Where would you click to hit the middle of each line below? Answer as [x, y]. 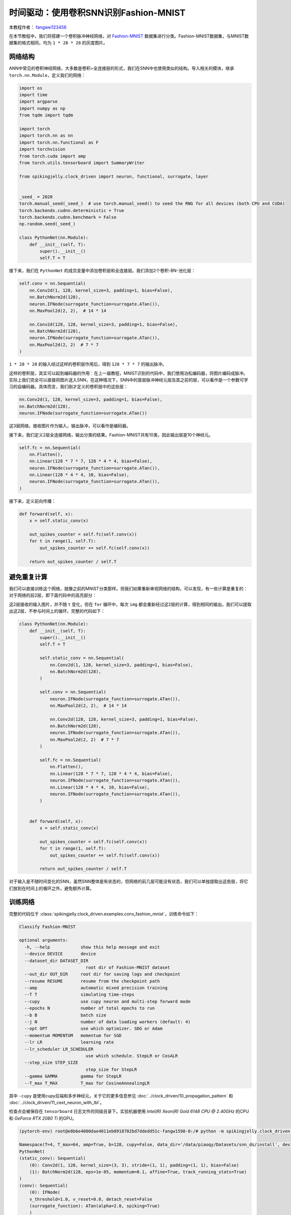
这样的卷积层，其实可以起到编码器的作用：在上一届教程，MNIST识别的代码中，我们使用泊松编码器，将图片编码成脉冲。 [128, 373]
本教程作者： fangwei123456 [38, 27]
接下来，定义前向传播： [32, 501]
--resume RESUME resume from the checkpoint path [92, 981]
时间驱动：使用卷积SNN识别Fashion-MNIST [97, 13]
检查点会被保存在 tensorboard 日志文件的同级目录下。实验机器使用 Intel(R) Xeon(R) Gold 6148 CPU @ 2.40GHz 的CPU [129, 1111]
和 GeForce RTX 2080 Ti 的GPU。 [43, 1118]
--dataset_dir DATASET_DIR [57, 961]
